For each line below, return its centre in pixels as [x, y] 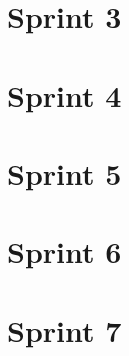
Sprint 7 [64, 329]
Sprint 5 [64, 172]
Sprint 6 [64, 251]
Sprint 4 [64, 94]
